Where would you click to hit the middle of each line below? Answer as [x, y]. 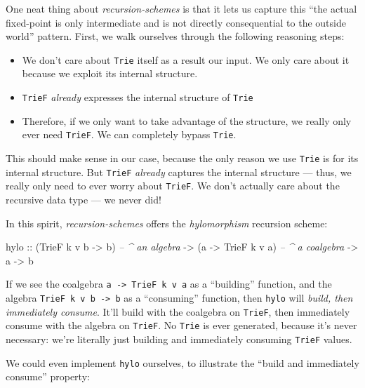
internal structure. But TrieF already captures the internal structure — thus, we [179, 172]
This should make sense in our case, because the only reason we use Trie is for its [182, 158]
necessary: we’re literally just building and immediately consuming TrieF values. [179, 339]
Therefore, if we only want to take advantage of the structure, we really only [187, 120]
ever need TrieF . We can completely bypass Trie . [129, 134]
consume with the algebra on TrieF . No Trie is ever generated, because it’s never [181, 325]
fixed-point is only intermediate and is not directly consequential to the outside [176, 22]
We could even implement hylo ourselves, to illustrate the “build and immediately [182, 362]
